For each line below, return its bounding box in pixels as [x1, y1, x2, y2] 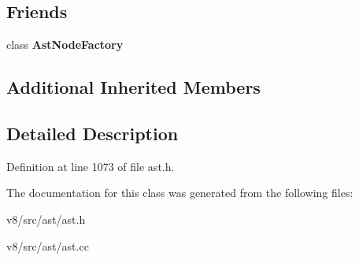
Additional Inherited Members [6, 75, 261, 99]
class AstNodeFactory [6, 36, 124, 53]
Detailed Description [6, 121, 179, 145]
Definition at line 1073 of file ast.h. [6, 158, 175, 174]
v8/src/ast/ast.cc [6, 237, 89, 254]
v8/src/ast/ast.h [6, 210, 86, 227]
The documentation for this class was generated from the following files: [6, 184, 353, 201]
